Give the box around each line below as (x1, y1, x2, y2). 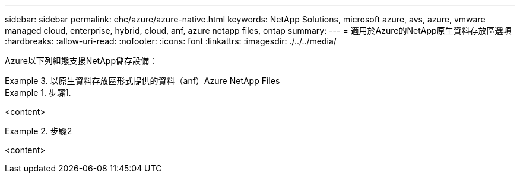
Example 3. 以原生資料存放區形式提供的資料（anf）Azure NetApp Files (5, 76, 280, 86)
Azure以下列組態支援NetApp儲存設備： (5, 56, 157, 66)
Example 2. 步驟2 (5, 126, 72, 136)
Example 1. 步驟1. (5, 88, 71, 98)
